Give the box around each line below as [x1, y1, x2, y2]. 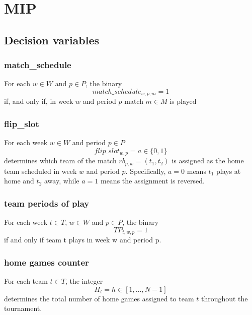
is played [170, 96, 197, 106]
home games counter [4, 256, 89, 268]
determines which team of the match [4, 155, 117, 166]
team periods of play [4, 197, 90, 209]
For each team [4, 276, 48, 286]
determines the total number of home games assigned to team [4, 293, 194, 303]
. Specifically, [125, 165, 166, 176]
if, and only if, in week [4, 96, 73, 106]
